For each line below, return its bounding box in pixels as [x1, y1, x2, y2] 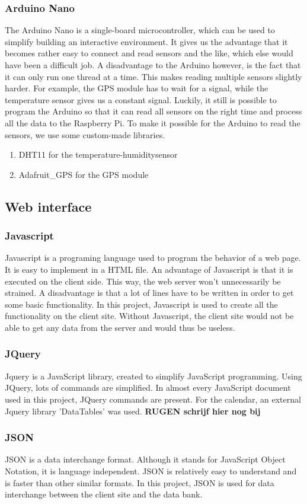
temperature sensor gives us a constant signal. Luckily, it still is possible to [5, 93, 277, 106]
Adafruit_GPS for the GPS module [18, 168, 149, 180]
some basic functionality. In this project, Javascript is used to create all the [5, 298, 278, 310]
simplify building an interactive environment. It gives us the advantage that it [5, 35, 288, 47]
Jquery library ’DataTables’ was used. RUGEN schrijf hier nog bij [5, 404, 261, 417]
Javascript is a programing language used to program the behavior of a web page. [5, 251, 301, 264]
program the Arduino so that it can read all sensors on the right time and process [5, 105, 302, 117]
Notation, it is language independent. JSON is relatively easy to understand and [5, 464, 297, 477]
